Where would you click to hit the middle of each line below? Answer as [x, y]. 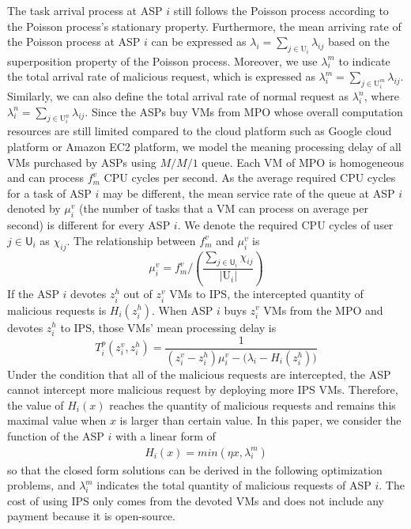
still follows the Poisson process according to [281, 10]
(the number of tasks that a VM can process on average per [224, 208]
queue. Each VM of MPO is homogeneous [303, 162]
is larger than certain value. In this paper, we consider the [260, 420]
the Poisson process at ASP [74, 42]
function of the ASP [56, 435]
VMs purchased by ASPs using [82, 162]
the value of [36, 404]
